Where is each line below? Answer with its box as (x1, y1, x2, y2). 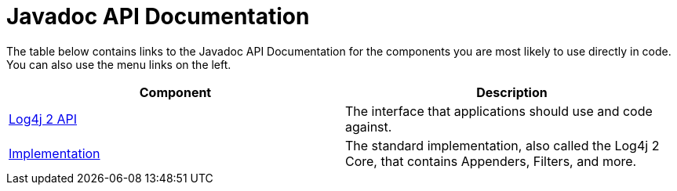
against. (345, 118, 392, 135)
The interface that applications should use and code (345, 103, 653, 119)
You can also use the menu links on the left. (6, 57, 231, 71)
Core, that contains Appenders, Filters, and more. (345, 153, 637, 169)
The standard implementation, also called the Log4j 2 (345, 137, 660, 153)
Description (476, 84, 548, 100)
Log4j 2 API (9, 110, 77, 127)
